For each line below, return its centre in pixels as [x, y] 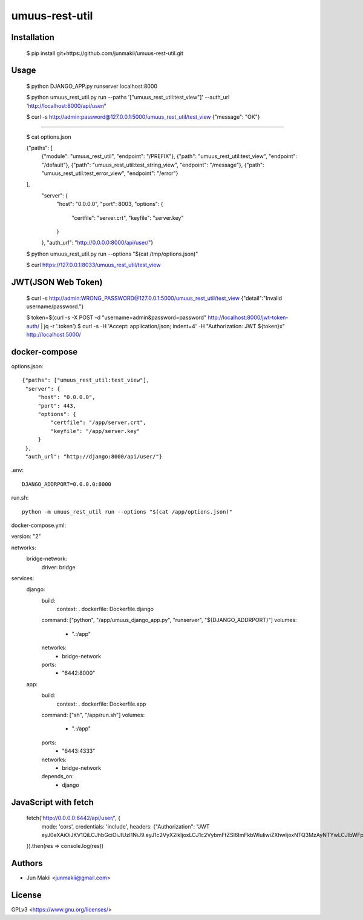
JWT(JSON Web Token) [57, 283]
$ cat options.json [49, 137]
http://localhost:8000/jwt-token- [248, 317]
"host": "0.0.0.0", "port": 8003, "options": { [110, 204]
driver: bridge [58, 567]
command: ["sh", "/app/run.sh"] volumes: [93, 715]
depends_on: [57, 776]
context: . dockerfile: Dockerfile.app [101, 704]
